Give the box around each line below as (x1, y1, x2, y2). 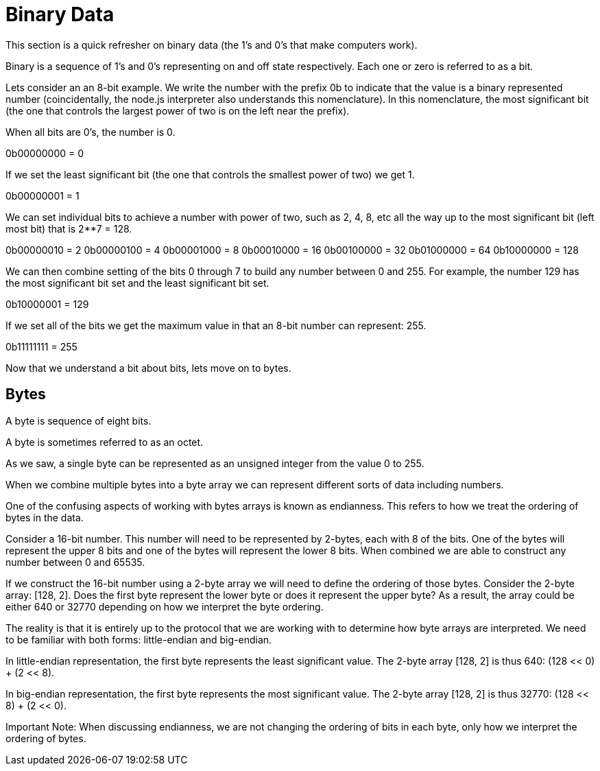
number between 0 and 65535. (5, 556, 145, 568)
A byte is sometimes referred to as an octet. (5, 436, 204, 448)
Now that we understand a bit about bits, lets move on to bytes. (5, 361, 291, 374)
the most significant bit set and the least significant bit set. (5, 276, 269, 289)
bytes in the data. (5, 511, 84, 523)
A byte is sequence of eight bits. (5, 414, 152, 427)
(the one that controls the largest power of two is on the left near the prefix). (5, 104, 350, 117)
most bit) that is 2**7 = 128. (5, 222, 132, 235)
